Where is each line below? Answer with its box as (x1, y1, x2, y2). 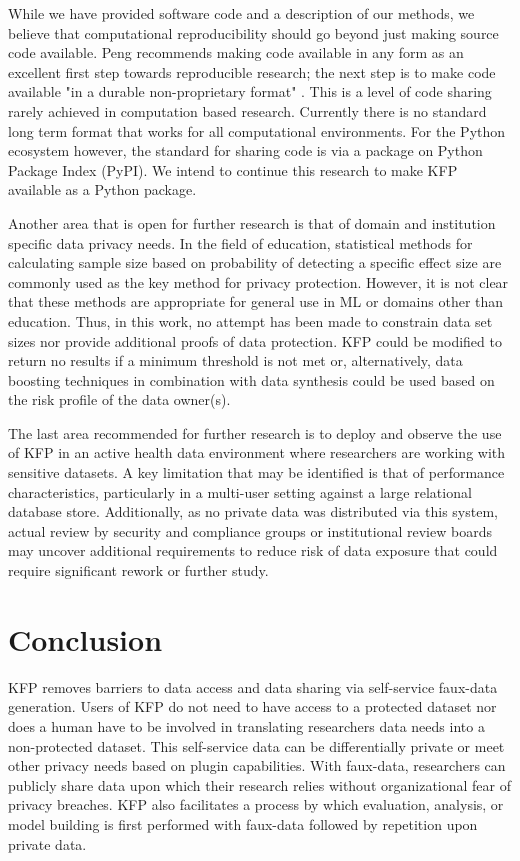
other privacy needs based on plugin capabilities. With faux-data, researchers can (8, 755, 506, 776)
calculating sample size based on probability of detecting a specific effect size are (8, 252, 502, 273)
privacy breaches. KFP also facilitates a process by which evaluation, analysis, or (8, 794, 504, 815)
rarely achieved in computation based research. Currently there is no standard (8, 100, 487, 121)
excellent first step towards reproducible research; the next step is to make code (8, 61, 496, 82)
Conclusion (8, 618, 163, 659)
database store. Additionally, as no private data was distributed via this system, (8, 501, 498, 522)
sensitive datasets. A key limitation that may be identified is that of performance (8, 462, 505, 483)
